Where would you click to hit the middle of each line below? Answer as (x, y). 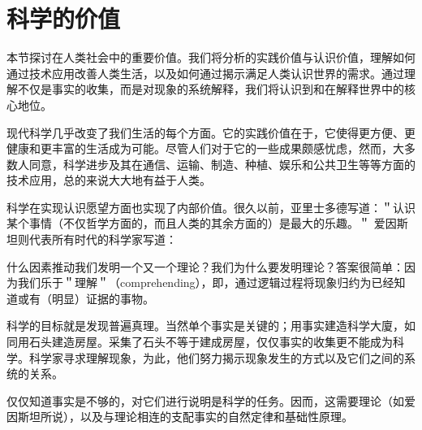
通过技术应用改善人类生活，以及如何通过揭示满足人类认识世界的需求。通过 (205, 73)
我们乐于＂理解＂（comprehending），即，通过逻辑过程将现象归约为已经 (206, 282)
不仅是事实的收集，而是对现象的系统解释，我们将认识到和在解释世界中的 (211, 89)
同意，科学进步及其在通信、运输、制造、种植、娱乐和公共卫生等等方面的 (222, 164)
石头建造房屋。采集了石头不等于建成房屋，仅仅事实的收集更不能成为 (211, 342)
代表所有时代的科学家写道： (103, 239)
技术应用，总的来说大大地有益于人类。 (109, 180)
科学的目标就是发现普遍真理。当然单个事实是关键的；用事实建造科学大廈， (205, 326)
